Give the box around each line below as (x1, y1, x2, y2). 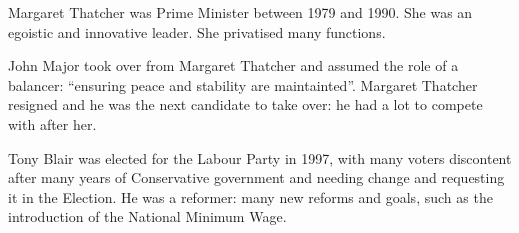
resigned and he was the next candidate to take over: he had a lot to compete (8, 94, 483, 115)
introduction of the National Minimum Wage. (8, 206, 287, 227)
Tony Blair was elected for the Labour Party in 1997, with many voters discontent (8, 147, 512, 168)
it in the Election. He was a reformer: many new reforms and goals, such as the (8, 186, 493, 207)
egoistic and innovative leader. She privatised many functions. (8, 21, 386, 42)
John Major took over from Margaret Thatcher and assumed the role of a (8, 55, 459, 76)
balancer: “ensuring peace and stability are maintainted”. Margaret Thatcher (8, 74, 478, 95)
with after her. (8, 113, 97, 134)
